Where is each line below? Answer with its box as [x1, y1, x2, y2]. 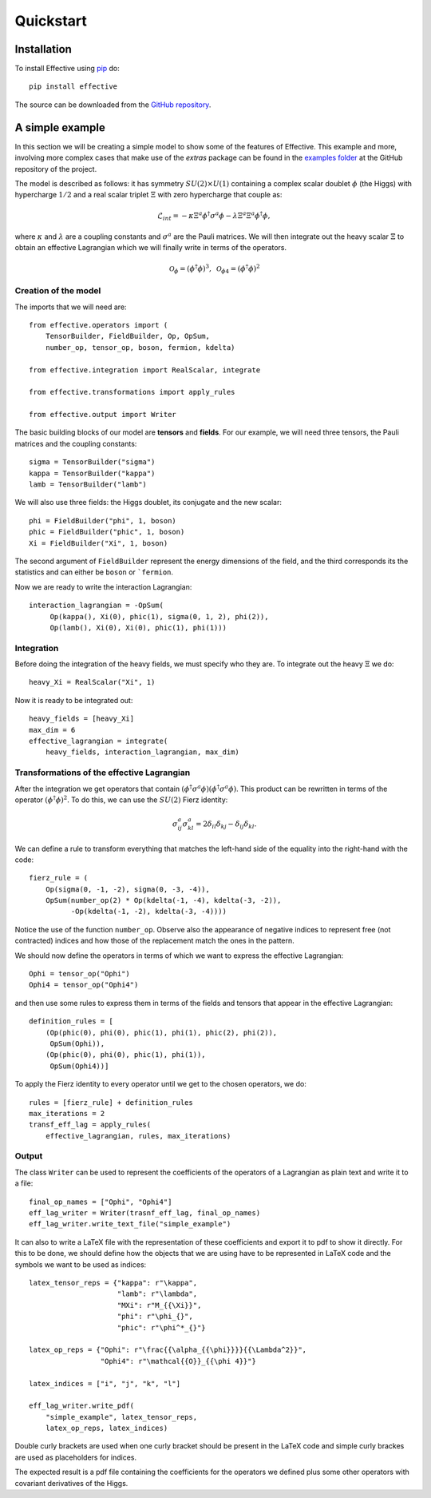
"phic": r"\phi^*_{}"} [117, 1323, 207, 1332]
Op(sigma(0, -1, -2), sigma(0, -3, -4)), [45, 884, 211, 894]
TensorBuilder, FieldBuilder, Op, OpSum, [45, 332, 211, 341]
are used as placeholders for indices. [14, 1452, 137, 1462]
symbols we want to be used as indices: [14, 1259, 147, 1270]
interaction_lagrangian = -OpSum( [29, 601, 164, 610]
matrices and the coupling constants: [14, 439, 137, 448]
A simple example [14, 121, 105, 134]
